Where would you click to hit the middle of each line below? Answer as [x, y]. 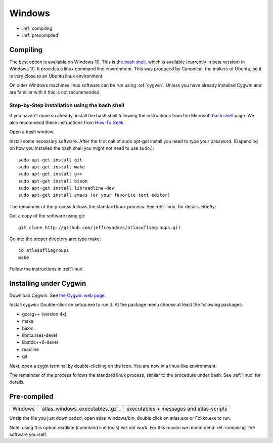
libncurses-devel [40, 335]
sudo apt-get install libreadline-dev [66, 188]
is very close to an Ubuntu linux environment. [56, 76]
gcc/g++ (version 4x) [44, 314]
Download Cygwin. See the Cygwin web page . [58, 295]
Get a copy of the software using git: [48, 216]
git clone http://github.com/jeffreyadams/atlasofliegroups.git [100, 227]
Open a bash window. [32, 132]
